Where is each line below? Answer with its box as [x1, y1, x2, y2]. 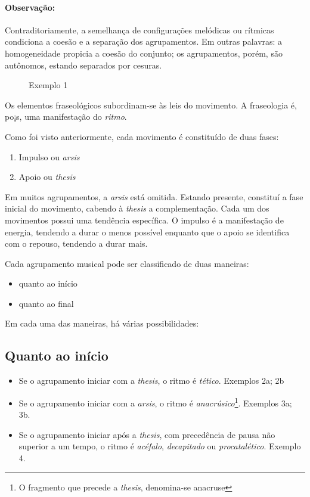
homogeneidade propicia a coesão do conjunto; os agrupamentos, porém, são [5, 46, 283, 59]
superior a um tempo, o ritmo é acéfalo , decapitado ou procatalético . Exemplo [18, 440, 301, 452]
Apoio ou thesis [18, 170, 76, 183]
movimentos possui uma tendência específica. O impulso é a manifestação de [5, 213, 284, 226]
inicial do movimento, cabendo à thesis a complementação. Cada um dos [5, 202, 269, 215]
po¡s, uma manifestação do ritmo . [5, 110, 127, 123]
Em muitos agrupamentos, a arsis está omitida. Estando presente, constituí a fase [5, 190, 303, 203]
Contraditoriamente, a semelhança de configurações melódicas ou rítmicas [5, 23, 274, 36]
